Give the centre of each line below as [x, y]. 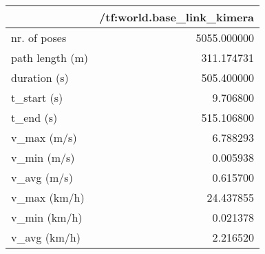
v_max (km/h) [48, 197]
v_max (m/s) [44, 137]
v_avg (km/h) [46, 237]
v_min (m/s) [43, 157]
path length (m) [50, 57]
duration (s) [40, 77]
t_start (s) [37, 97]
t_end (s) [34, 117]
